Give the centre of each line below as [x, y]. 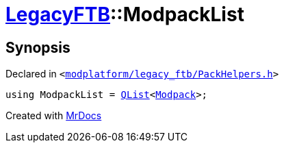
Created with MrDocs [54, 116]
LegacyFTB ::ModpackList [125, 14]
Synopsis [38, 47]
